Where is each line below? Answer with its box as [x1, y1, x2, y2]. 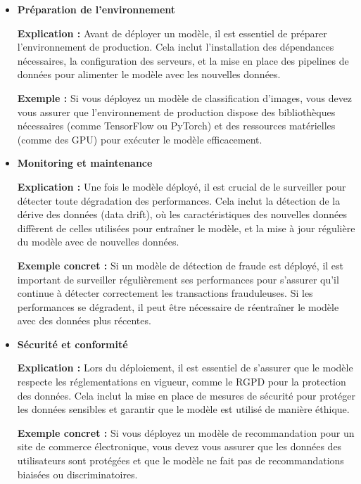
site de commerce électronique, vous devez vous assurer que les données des [17, 439, 342, 454]
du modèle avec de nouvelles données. [17, 234, 179, 249]
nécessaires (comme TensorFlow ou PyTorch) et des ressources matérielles [17, 118, 336, 133]
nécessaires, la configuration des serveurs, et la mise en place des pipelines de [17, 53, 349, 68]
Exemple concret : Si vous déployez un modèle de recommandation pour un [17, 425, 355, 440]
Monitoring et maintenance [17, 155, 153, 170]
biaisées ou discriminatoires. [17, 466, 138, 481]
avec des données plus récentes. [17, 313, 151, 328]
